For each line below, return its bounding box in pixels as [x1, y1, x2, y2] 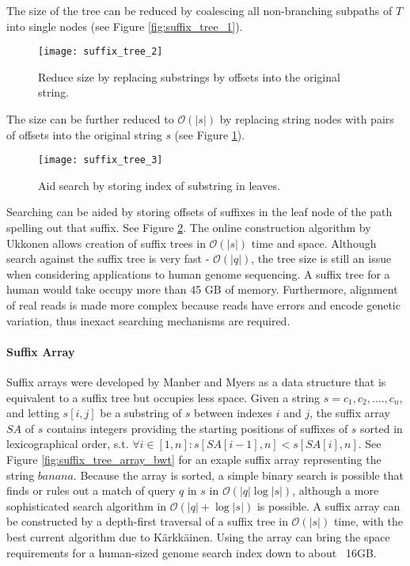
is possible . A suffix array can [256, 497, 401, 514]
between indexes [194, 405, 272, 421]
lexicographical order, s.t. [6, 435, 129, 452]
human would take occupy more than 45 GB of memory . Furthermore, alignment [6, 281, 398, 298]
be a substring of [100, 405, 182, 421]
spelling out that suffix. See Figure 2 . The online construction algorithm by [6, 219, 371, 236]
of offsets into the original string [6, 126, 162, 142]
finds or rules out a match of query [6, 482, 176, 499]
